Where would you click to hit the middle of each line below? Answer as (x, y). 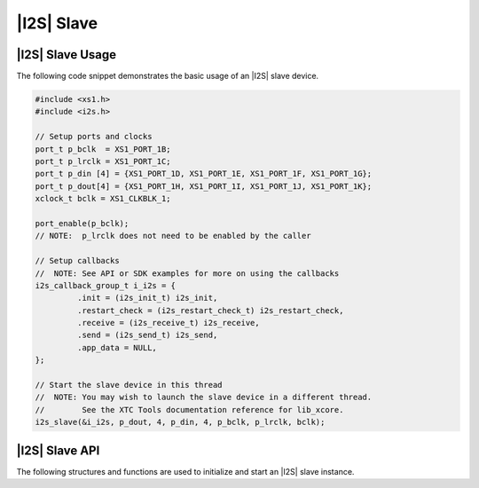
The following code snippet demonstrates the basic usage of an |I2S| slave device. (168, 76)
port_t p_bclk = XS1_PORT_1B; (103, 149)
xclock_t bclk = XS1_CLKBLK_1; (103, 199)
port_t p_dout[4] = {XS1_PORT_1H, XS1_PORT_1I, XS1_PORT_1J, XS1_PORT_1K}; (204, 186)
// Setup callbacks (77, 261)
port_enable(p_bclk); (82, 223)
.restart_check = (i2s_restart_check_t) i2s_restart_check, (210, 310)
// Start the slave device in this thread (129, 385)
